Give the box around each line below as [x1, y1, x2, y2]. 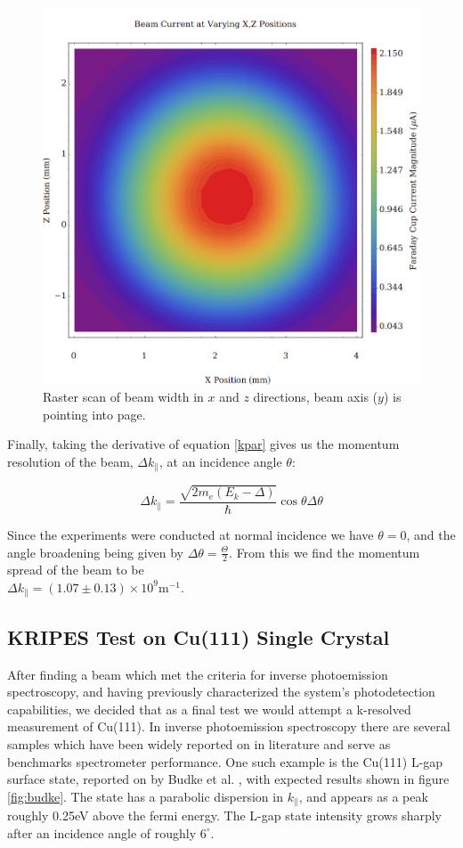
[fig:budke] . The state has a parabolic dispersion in [7, 787, 283, 805]
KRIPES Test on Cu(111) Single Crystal [7, 623, 390, 650]
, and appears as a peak [298, 787, 428, 805]
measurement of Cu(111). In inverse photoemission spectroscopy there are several [7, 717, 451, 736]
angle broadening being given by [7, 542, 184, 561]
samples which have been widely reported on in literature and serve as [7, 734, 391, 753]
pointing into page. [43, 404, 146, 423]
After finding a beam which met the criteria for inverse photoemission [7, 665, 388, 683]
